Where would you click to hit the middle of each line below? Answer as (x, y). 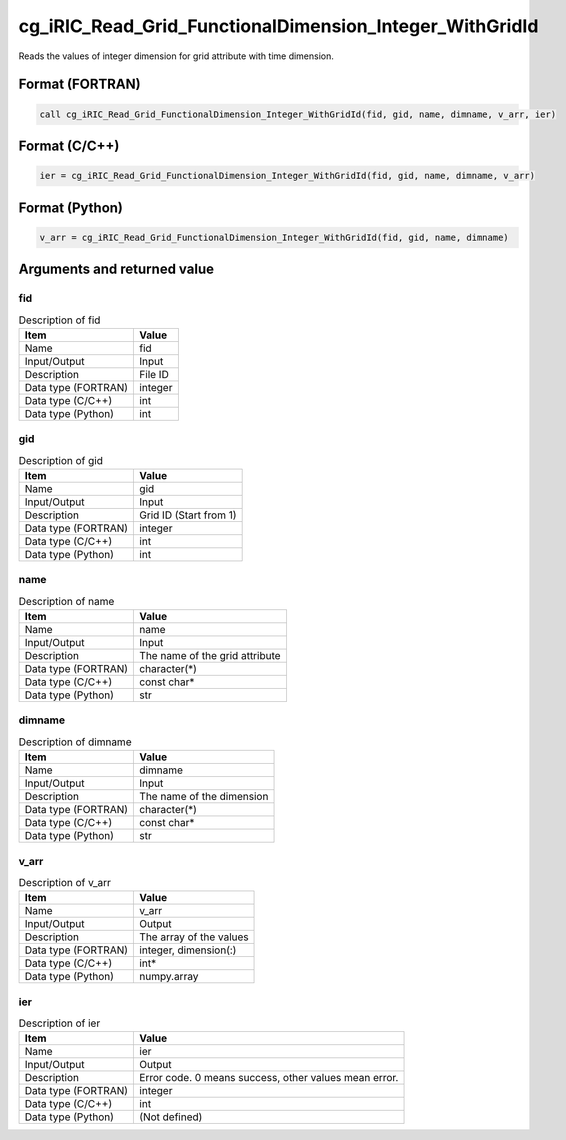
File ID (154, 374)
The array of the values (194, 937)
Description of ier (59, 1023)
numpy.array (169, 977)
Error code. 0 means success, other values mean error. (269, 1078)
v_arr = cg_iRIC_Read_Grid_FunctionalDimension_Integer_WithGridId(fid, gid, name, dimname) (274, 237)
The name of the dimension (204, 797)
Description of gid (61, 460)
